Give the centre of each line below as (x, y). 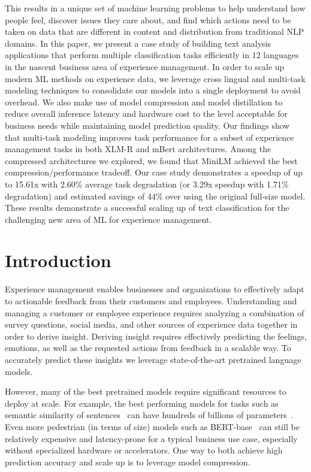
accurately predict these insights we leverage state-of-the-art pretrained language (153, 359)
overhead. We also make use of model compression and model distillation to (144, 102)
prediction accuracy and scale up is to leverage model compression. (128, 462)
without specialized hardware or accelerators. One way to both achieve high (144, 450)
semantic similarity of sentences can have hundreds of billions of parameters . (149, 415)
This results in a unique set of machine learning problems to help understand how (155, 8)
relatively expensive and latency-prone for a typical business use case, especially (151, 438)
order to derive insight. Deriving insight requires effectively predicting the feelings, (156, 336)
